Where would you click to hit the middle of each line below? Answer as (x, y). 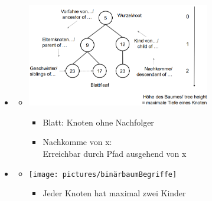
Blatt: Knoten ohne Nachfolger (98, 122)
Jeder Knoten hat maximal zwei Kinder (114, 193)
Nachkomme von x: (77, 142)
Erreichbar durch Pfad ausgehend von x (115, 154)
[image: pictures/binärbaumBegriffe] (103, 174)
